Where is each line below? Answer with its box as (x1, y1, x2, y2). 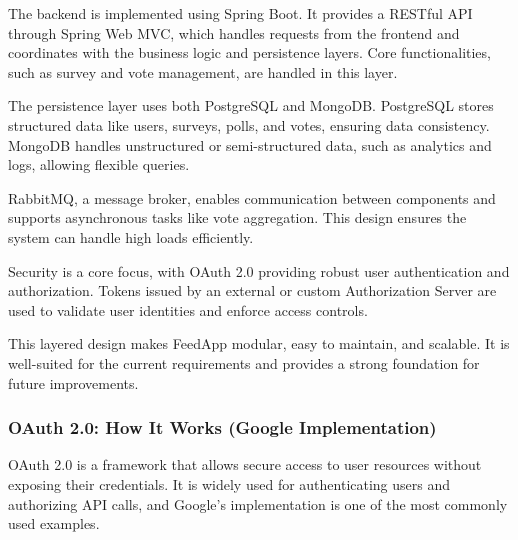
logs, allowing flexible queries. (8, 154, 190, 175)
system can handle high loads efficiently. (8, 226, 254, 247)
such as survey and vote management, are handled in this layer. (8, 61, 398, 82)
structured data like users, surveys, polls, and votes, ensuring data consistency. (8, 114, 490, 135)
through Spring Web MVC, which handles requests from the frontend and (8, 22, 460, 43)
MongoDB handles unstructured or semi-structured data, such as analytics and (8, 134, 492, 155)
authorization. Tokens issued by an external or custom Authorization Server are (8, 280, 497, 301)
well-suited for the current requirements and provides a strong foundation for (8, 352, 480, 373)
